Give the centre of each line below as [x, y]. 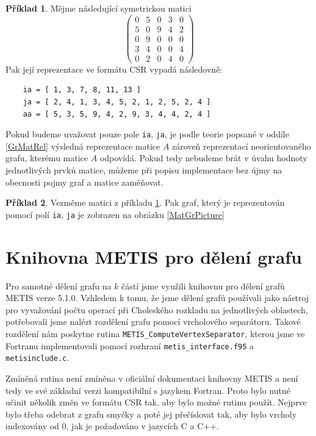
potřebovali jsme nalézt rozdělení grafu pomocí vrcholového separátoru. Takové [153, 322]
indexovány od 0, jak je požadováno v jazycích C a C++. [112, 426]
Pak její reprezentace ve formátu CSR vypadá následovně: [114, 69]
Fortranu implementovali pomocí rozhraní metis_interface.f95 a [130, 345]
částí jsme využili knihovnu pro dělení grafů [203, 285]
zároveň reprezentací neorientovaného [242, 146]
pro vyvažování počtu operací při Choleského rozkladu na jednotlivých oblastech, [157, 309]
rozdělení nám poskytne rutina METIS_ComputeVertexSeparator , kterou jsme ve [155, 333]
